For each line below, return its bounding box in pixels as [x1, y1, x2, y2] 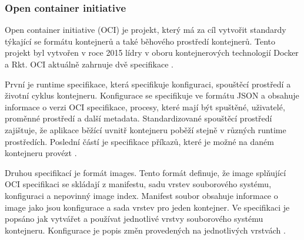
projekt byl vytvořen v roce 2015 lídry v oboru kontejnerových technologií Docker [5, 46, 299, 59]
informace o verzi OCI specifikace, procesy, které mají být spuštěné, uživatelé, [5, 100, 285, 113]
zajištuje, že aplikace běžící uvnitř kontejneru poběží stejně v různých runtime [5, 123, 286, 136]
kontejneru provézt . [5, 147, 77, 159]
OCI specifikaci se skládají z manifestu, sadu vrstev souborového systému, [5, 178, 272, 190]
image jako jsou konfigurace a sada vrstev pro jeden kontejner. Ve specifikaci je [5, 201, 290, 213]
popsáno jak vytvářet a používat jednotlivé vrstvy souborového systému [5, 212, 263, 225]
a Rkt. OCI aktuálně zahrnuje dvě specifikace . [5, 58, 173, 70]
